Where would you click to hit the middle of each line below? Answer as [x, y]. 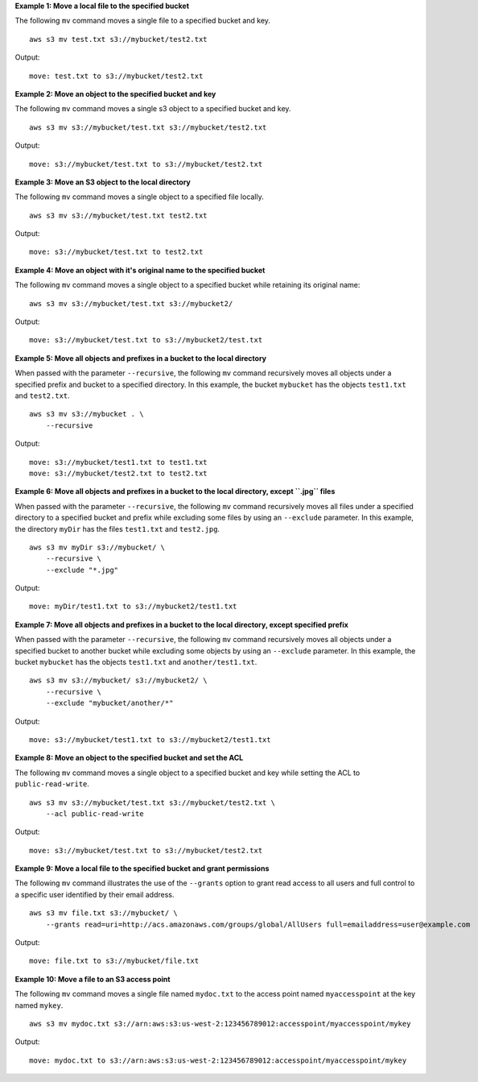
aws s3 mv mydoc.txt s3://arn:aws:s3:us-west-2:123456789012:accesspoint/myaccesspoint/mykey [220, 1024]
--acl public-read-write [95, 813]
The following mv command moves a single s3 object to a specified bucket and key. [153, 109]
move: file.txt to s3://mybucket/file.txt [114, 961]
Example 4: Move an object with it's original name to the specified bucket [140, 270]
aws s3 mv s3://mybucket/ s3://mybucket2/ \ [119, 680]
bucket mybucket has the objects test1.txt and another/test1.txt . [136, 662]
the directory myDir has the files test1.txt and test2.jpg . [117, 529]
